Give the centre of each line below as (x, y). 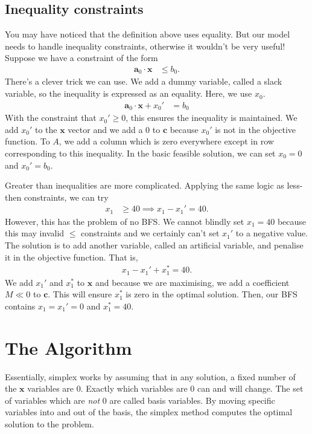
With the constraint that (51, 118)
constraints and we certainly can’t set (150, 233)
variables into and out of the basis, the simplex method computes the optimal (149, 412)
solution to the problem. (49, 424)
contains (20, 306)
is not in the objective (256, 129)
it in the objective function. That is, (72, 257)
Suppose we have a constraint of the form (81, 58)
